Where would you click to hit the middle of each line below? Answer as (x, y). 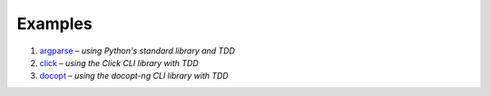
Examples (54, 24)
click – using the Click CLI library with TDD (119, 62)
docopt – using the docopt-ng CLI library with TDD (134, 76)
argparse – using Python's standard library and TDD (137, 51)
